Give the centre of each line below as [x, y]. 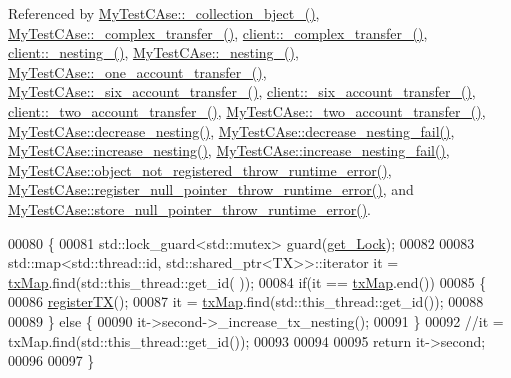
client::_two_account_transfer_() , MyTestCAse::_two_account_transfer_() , [247, 110]
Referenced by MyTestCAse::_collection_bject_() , [164, 13]
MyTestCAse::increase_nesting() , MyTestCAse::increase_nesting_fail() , [229, 150]
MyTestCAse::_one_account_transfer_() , [137, 71]
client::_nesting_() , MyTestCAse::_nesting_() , [153, 52]
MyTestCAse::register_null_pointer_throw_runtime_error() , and [211, 189]
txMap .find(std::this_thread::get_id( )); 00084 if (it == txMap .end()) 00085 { [247, 281]
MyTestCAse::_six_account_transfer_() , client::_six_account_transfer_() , [242, 91]
